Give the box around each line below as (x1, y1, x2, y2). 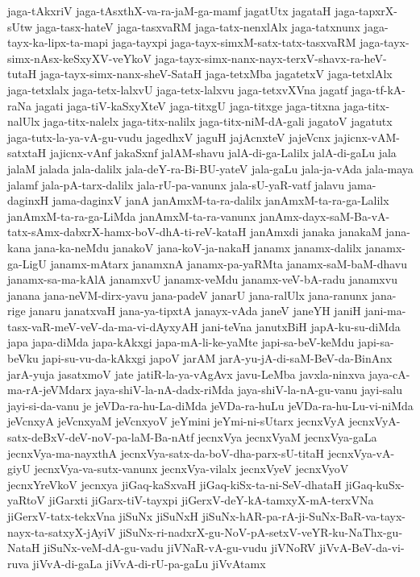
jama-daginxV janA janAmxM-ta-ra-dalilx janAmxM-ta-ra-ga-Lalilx (52, 192, 389, 209)
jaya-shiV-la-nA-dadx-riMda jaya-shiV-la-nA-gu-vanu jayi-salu (94, 381, 402, 398)
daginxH (7, 192, 49, 209)
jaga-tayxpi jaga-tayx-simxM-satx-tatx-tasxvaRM (111, 34, 356, 51)
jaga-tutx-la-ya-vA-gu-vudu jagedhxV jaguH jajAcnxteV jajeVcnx (7, 128, 331, 145)
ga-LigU (7, 255, 47, 272)
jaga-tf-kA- (351, 81, 405, 98)
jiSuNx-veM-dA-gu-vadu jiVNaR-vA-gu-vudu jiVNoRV (44, 539, 316, 556)
